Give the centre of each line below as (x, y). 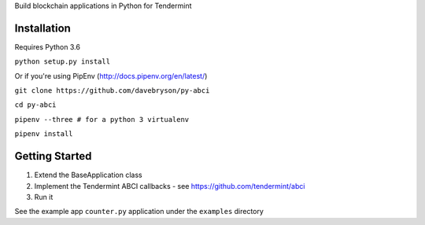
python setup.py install (62, 62)
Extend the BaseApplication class (88, 175)
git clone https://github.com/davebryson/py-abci (112, 91)
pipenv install (44, 134)
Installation (42, 28)
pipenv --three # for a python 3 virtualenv (102, 119)
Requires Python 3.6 (47, 46)
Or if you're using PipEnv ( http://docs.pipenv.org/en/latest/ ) (111, 76)
